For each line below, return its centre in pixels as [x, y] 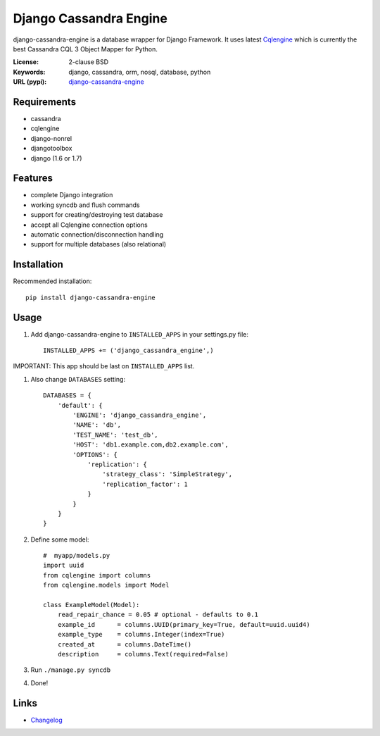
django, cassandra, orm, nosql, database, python [140, 72]
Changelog [46, 720]
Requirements [45, 102]
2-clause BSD [89, 62]
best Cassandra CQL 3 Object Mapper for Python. [85, 49]
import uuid [64, 566]
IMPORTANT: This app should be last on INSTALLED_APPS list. [104, 366]
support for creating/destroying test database [97, 215]
